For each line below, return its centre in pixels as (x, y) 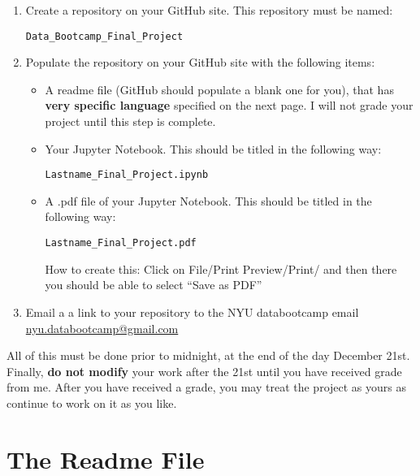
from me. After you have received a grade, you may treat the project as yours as (207, 387)
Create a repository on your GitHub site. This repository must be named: (209, 10)
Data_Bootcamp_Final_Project (104, 36)
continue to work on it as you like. (92, 402)
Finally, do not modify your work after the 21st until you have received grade (204, 371)
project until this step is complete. (130, 121)
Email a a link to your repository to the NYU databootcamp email (192, 312)
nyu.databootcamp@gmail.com (102, 328)
